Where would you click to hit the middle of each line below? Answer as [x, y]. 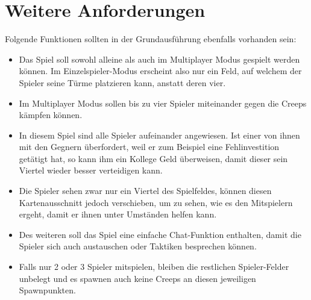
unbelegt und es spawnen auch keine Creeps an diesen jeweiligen [137, 278]
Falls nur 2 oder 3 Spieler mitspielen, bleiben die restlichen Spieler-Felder [154, 267]
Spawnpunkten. [47, 290]
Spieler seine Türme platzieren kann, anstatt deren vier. [122, 82]
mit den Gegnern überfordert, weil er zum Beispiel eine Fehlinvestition [149, 147]
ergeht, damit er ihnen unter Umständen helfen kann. [118, 214]
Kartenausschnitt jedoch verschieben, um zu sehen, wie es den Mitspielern [156, 202]
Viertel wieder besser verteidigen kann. [91, 170]
